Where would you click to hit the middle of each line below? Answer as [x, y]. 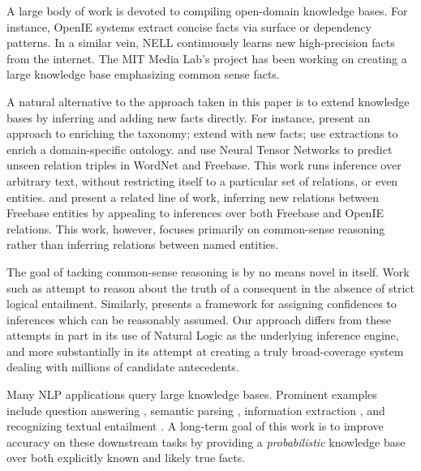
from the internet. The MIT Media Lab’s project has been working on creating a [207, 58]
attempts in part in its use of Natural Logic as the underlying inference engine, [203, 335]
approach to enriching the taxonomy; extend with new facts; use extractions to [202, 133]
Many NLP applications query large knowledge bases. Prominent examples [192, 394]
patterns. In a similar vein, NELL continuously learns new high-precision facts [201, 43]
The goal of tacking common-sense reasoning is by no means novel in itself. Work [208, 271]
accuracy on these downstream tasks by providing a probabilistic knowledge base [206, 441]
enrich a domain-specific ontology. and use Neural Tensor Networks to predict [200, 149]
